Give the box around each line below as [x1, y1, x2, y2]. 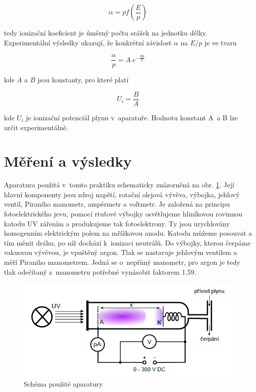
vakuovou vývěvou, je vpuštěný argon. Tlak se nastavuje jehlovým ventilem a [4, 247, 237, 257]
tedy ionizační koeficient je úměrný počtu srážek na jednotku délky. [4, 28, 208, 37]
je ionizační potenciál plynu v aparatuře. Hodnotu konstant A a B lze [26, 112, 238, 122]
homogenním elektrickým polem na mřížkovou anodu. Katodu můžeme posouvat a [4, 228, 252, 238]
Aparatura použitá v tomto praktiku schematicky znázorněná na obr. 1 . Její [4, 179, 234, 190]
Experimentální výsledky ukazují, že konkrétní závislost [4, 37, 172, 47]
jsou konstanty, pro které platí [37, 74, 128, 85]
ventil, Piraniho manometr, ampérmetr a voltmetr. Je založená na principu [4, 199, 230, 209]
